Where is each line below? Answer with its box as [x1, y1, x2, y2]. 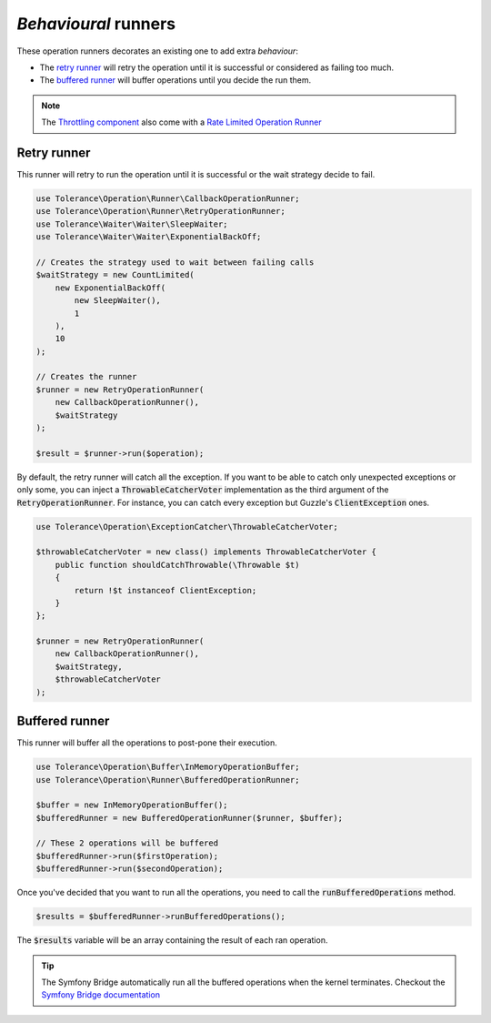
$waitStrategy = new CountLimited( [35, 269, 195, 280]
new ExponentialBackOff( [55, 282, 166, 293]
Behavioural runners [16, 14, 176, 34]
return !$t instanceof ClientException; [74, 585, 257, 595]
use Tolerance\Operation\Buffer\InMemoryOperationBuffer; [35, 762, 300, 773]
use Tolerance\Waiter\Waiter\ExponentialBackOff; [35, 232, 262, 242]
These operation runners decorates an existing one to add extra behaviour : [16, 46, 299, 56]
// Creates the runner [35, 371, 137, 382]
